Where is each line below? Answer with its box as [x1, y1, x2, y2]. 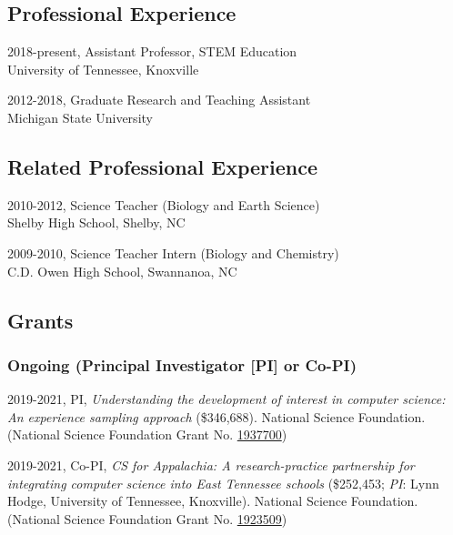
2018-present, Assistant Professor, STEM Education [7, 42, 297, 61]
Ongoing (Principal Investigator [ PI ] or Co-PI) [7, 353, 357, 376]
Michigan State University [7, 107, 153, 126]
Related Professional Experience [7, 152, 317, 180]
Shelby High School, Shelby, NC [7, 213, 186, 232]
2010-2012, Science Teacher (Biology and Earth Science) [7, 195, 320, 214]
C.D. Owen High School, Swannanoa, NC [7, 261, 237, 280]
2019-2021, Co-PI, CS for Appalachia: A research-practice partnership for [7, 455, 415, 474]
